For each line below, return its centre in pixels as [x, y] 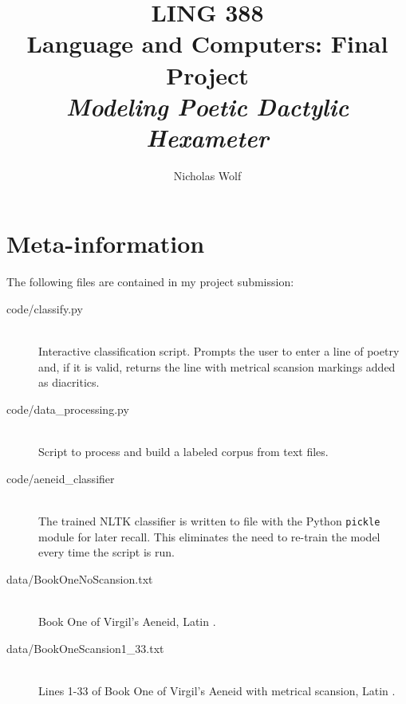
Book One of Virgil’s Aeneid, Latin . [127, 621]
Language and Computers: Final [207, 43]
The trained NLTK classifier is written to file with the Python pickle [209, 520]
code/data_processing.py [68, 409]
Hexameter [207, 137]
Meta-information [106, 244]
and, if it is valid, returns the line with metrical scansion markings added [217, 366]
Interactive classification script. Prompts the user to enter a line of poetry [219, 351]
